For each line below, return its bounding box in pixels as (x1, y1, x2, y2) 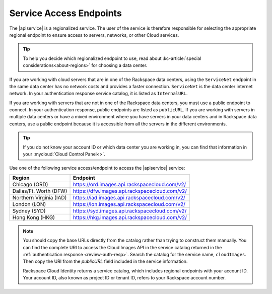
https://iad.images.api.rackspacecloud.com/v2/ (73, 194, 186, 201)
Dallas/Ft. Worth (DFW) (12, 187, 67, 194)
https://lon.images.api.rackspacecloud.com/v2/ (73, 200, 186, 207)
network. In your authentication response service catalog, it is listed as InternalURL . (9, 91, 188, 97)
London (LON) (12, 200, 46, 207)
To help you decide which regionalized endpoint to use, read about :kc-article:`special (23, 55, 201, 61)
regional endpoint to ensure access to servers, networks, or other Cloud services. (9, 32, 179, 38)
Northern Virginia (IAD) (12, 194, 67, 201)
